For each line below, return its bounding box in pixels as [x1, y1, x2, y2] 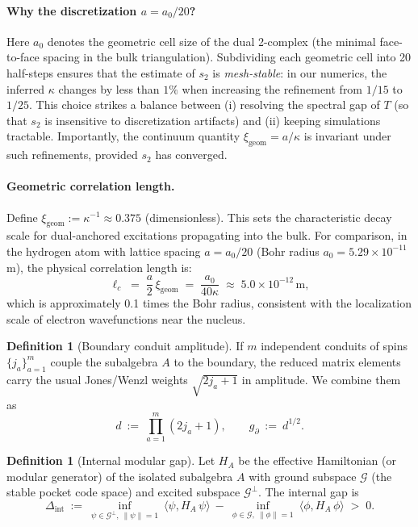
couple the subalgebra [50, 353, 158, 370]
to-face [6, 48, 40, 65]
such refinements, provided [6, 146, 138, 163]
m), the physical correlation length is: [6, 258, 192, 275]
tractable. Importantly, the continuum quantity [6, 128, 240, 144]
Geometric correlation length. [6, 178, 175, 194]
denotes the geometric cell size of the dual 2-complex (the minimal [47, 32, 376, 49]
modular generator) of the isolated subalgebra [6, 467, 233, 484]
